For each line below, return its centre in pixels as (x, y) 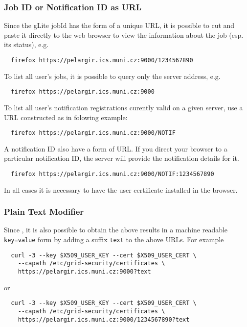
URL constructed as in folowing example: (66, 117)
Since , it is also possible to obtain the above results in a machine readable (116, 230)
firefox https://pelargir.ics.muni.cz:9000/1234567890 (102, 60)
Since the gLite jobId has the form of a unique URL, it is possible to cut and (119, 25)
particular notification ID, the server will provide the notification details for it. (122, 158)
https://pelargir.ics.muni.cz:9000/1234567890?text (104, 319)
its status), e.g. (26, 44)
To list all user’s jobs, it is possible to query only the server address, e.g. (112, 76)
